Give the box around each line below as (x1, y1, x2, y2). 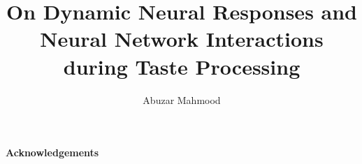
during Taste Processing (63, 52, 301, 80)
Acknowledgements (6, 145, 99, 160)
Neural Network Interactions (40, 24, 324, 53)
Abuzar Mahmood (143, 92, 221, 107)
